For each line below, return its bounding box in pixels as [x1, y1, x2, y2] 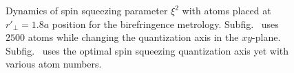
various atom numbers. [6, 57, 102, 71]
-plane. [252, 30, 281, 44]
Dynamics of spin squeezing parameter [6, 3, 168, 17]
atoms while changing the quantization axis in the [28, 30, 239, 44]
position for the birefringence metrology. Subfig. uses [52, 16, 279, 31]
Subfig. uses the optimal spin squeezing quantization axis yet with [6, 43, 289, 57]
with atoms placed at [182, 3, 271, 17]
